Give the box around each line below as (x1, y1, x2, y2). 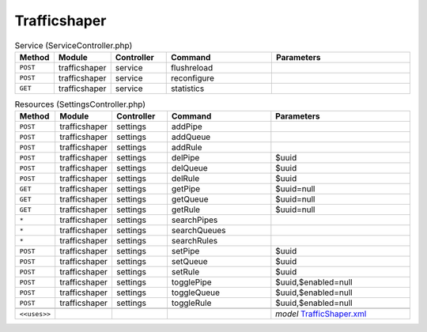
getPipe (171, 183, 201, 194)
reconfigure (170, 72, 215, 83)
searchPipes (171, 214, 218, 225)
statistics (170, 83, 205, 94)
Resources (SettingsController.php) (14, 99, 146, 110)
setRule (171, 266, 200, 277)
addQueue (171, 131, 211, 142)
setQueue (171, 256, 209, 267)
